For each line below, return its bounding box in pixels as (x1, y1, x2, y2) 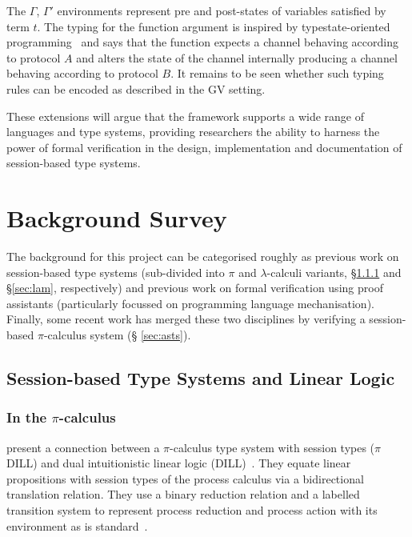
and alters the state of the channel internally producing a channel (76, 49, 398, 66)
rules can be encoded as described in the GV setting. (6, 80, 266, 97)
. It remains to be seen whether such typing (170, 65, 384, 82)
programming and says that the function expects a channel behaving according (6, 34, 398, 50)
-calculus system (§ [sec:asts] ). (43, 327, 191, 343)
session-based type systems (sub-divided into (6, 263, 225, 280)
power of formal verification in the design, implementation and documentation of (6, 138, 402, 155)
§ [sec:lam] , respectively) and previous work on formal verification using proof (6, 279, 383, 296)
